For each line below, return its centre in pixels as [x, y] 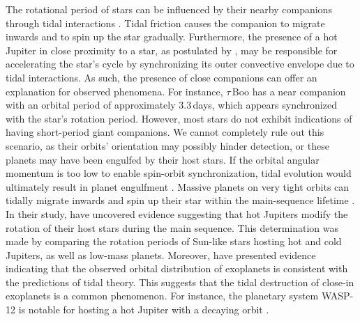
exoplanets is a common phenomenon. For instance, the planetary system [162, 296]
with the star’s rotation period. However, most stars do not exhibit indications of [179, 118]
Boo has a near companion [289, 91]
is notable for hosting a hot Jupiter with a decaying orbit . [144, 310]
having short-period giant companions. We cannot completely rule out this [165, 132]
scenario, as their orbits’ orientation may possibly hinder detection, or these [167, 145]
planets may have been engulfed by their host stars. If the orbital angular [163, 159]
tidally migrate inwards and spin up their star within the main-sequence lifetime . [180, 200]
